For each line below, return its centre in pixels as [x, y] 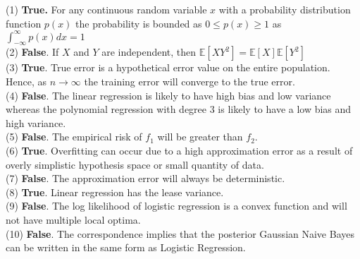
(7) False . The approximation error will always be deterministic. [145, 178]
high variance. [36, 122]
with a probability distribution [285, 9]
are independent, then [149, 52]
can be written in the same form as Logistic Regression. [126, 247]
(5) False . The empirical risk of [74, 137]
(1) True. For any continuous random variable [106, 9]
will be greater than [200, 137]
